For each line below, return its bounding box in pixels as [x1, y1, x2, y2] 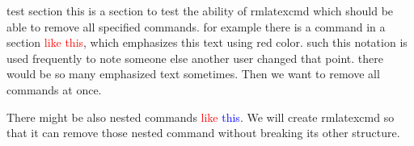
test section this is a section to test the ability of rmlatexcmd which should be [6, 2, 394, 19]
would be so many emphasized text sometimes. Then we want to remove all [6, 65, 380, 82]
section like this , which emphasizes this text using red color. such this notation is [6, 34, 408, 51]
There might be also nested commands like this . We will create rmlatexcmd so [6, 108, 395, 125]
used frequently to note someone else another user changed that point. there [6, 49, 383, 66]
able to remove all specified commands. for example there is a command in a [6, 18, 386, 35]
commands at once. [6, 81, 102, 98]
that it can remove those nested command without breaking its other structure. [6, 124, 400, 141]
